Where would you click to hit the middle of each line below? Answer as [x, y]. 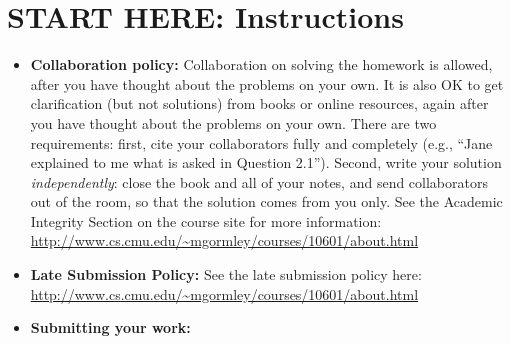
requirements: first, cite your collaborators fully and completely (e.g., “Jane [261, 142]
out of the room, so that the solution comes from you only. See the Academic [266, 201]
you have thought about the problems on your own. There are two [233, 122]
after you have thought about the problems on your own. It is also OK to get [267, 83]
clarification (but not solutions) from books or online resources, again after [259, 103]
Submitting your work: [110, 327]
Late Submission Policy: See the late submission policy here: [226, 274]
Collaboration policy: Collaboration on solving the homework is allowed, [261, 64]
